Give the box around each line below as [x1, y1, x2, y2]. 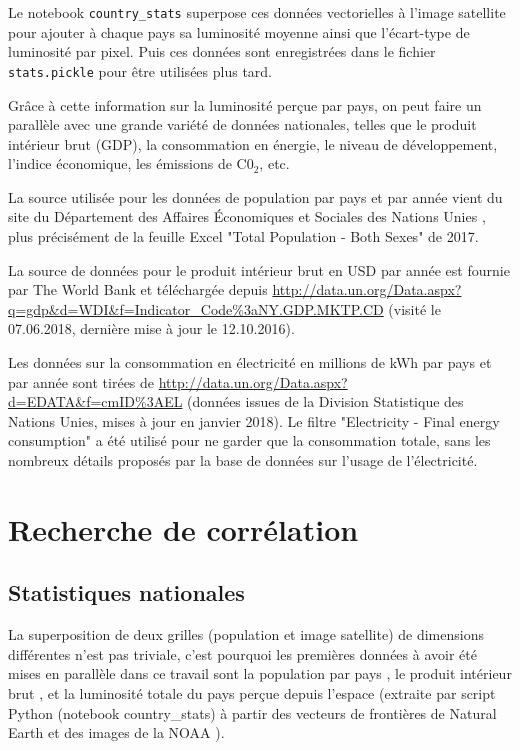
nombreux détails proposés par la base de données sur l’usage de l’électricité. [8, 450, 478, 470]
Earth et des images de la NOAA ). [8, 722, 225, 743]
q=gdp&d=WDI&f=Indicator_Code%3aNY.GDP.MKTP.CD [8, 298, 384, 319]
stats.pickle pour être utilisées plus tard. [8, 60, 272, 81]
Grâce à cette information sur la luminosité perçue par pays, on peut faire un [8, 94, 482, 115]
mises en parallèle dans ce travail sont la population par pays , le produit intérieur [8, 663, 512, 684]
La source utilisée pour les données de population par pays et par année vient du [8, 186, 503, 207]
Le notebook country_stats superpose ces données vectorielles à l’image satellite [8, 2, 506, 22]
